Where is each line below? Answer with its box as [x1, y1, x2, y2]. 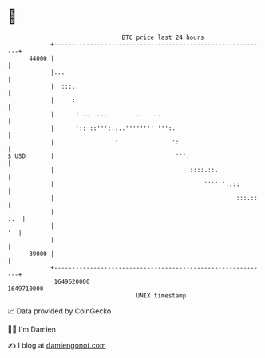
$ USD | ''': [7, 151, 191, 160]
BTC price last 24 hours [121, 33, 204, 41]
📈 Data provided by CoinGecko [7, 306, 112, 316]
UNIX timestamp [136, 291, 187, 300]
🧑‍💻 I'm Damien [7, 325, 57, 334]
